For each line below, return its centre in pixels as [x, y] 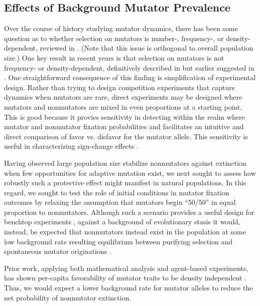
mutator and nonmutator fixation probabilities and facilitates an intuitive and [124, 126]
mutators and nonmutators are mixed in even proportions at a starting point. [123, 106]
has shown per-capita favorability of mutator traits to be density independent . [125, 278]
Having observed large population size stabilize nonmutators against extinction [125, 163]
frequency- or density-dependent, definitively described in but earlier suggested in [129, 67]
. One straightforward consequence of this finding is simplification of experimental [130, 77]
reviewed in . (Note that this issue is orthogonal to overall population [147, 48]
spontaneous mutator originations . [58, 251]
